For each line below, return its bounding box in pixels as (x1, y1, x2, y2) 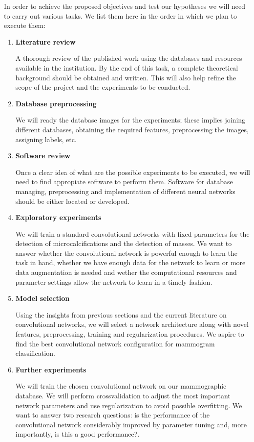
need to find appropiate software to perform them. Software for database (15, 176, 233, 187)
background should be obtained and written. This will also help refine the (15, 72, 236, 82)
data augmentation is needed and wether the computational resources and (15, 267, 237, 277)
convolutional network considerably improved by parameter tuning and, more (15, 419, 247, 429)
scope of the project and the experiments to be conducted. (15, 82, 190, 92)
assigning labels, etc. (15, 134, 77, 144)
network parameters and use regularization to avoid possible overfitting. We (15, 400, 242, 410)
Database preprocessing (15, 98, 97, 108)
